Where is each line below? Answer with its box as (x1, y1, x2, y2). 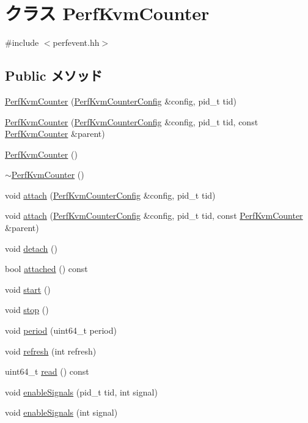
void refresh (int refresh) (5, 344, 97, 357)
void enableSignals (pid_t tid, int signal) (5, 385, 158, 398)
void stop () (5, 303, 49, 316)
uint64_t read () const (5, 365, 89, 378)
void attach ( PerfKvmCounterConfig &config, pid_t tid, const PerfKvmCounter (5, 209, 303, 222)
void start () (5, 282, 51, 295)
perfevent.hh (53, 36, 100, 49)
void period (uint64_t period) (5, 324, 117, 337)
